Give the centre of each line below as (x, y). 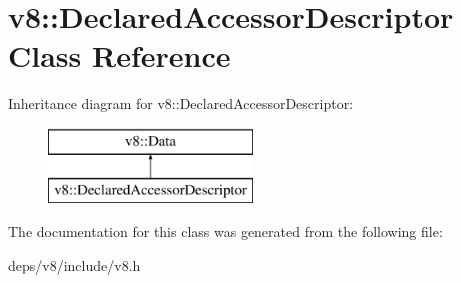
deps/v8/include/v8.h (74, 264)
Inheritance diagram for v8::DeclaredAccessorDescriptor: (181, 103)
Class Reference (119, 55)
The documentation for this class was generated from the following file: (225, 231)
